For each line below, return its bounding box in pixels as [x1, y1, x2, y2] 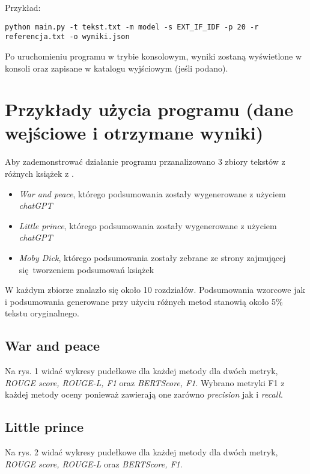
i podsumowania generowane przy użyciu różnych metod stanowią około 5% [5, 295, 283, 307]
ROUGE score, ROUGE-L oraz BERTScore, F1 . [5, 457, 183, 470]
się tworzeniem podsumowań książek [19, 263, 154, 275]
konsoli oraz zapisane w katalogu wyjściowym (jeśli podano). [5, 61, 228, 74]
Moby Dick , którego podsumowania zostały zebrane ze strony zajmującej [19, 251, 286, 263]
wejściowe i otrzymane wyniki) [5, 120, 264, 145]
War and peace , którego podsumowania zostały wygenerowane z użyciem [19, 187, 286, 200]
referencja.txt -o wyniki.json [5, 32, 130, 42]
